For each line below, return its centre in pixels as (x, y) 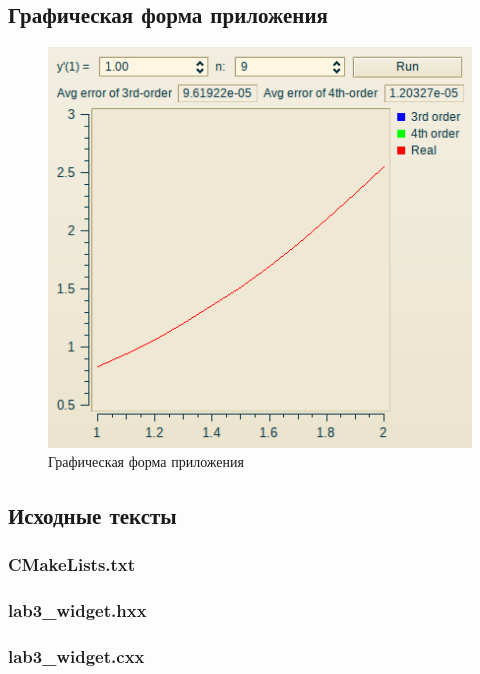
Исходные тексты (92, 515)
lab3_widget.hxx (77, 610)
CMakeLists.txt (72, 564)
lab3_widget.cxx (76, 656)
